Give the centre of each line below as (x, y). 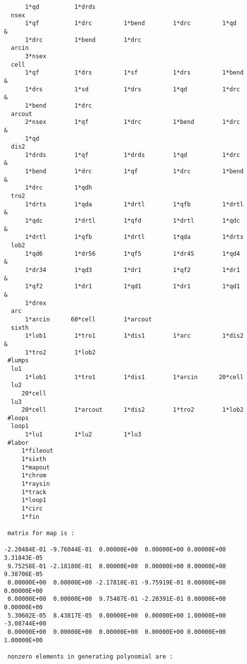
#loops (18, 418)
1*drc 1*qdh (58, 188)
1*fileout (37, 451)
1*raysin (36, 484)
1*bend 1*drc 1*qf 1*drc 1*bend (134, 172)
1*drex (35, 303)
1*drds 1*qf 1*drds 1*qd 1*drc (132, 155)
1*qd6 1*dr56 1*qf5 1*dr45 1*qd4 (132, 254)
